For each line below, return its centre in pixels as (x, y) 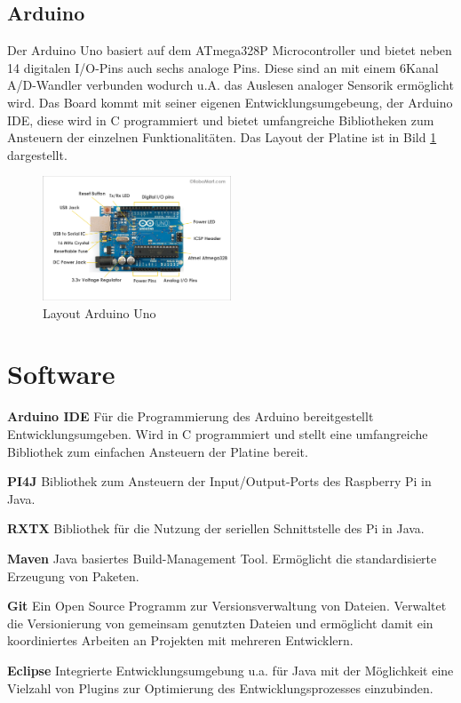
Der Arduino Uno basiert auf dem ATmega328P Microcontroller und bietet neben (230, 50)
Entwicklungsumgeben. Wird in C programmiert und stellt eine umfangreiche (218, 434)
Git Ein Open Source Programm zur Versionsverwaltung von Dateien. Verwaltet (227, 606)
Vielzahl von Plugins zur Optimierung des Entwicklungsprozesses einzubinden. (220, 687)
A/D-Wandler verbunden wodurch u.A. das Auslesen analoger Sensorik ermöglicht (230, 85)
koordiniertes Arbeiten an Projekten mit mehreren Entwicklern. (180, 640)
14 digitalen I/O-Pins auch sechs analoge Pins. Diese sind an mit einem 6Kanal (223, 67)
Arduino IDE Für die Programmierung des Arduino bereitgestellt (191, 416)
